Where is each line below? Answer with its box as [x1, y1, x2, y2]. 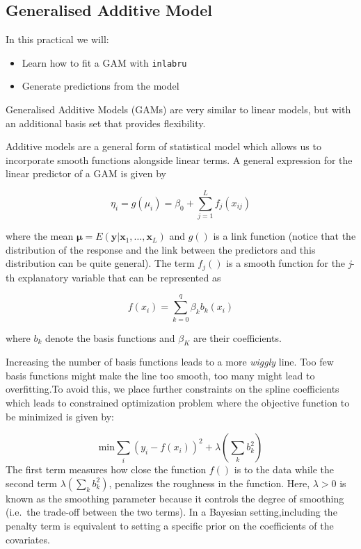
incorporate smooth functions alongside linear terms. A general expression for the [6, 152, 353, 167]
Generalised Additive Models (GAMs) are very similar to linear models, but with [6, 102, 351, 117]
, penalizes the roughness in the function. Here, [109, 475, 310, 490]
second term [6, 475, 57, 490]
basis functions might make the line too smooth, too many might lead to [6, 368, 315, 382]
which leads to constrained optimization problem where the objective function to [6, 395, 350, 410]
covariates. [6, 532, 50, 546]
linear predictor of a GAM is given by [6, 166, 166, 181]
